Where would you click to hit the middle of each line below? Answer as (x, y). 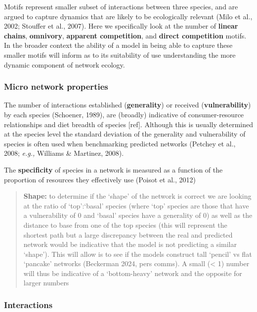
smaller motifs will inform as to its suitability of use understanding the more (120, 54)
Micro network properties (56, 87)
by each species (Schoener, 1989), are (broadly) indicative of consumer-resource (124, 114)
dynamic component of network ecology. (64, 64)
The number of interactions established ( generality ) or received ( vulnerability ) (128, 105)
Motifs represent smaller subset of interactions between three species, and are (121, 6)
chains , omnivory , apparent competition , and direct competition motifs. (125, 35)
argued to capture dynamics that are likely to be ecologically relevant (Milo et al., (128, 16)
